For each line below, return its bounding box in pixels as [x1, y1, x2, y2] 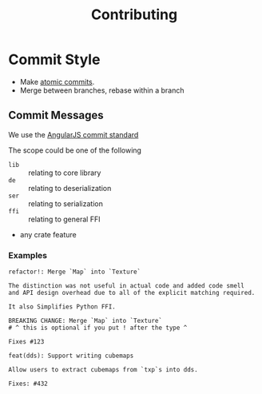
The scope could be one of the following [8, 145, 142, 155]
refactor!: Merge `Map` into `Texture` [8, 268, 141, 277]
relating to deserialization [28, 183, 112, 193]
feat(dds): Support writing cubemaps [8, 352, 134, 360]
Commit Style [8, 50, 101, 69]
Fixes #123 [8, 338, 45, 346]
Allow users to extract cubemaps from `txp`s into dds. [8, 366, 198, 374]
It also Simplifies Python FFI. [8, 303, 116, 311]
